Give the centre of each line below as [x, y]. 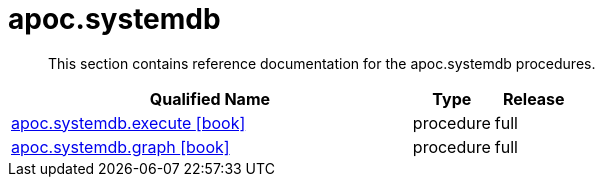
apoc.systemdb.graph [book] [120, 146]
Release [533, 98]
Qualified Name [210, 98]
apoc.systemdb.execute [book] [128, 122]
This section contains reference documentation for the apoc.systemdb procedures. [322, 63]
